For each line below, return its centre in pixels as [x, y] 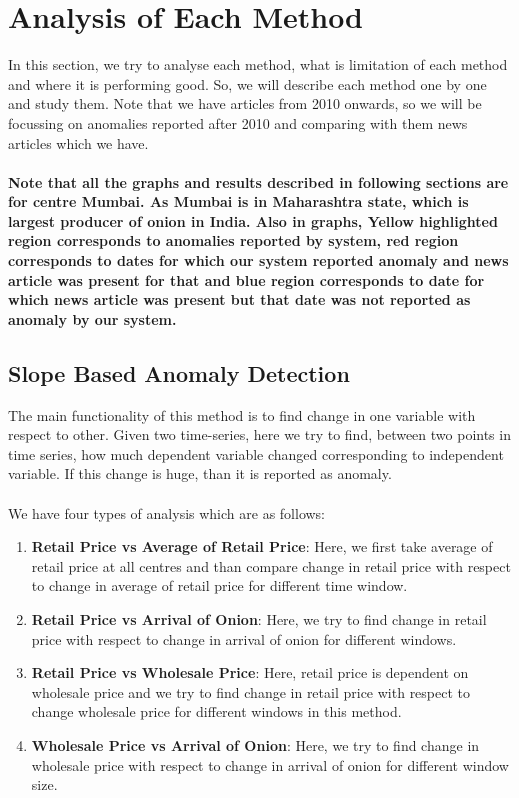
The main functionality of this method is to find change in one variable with [242, 414]
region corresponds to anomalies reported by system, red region [233, 240]
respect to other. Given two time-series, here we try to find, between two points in [259, 434]
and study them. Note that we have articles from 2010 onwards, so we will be [245, 103]
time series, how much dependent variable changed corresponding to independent [256, 453]
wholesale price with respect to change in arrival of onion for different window [270, 764]
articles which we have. [78, 142]
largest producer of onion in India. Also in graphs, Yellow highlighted [253, 220]
